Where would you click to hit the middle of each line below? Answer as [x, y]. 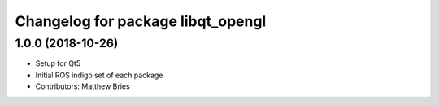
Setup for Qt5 [58, 63]
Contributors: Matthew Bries [83, 86]
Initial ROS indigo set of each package [99, 75]
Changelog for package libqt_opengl [141, 21]
